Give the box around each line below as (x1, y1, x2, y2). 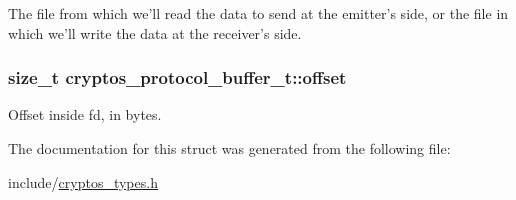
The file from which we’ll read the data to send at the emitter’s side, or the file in (8, 3, 509, 23)
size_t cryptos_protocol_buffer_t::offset (8, 65, 347, 90)
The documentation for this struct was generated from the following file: (8, 138, 451, 158)
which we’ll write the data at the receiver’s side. (8, 22, 302, 43)
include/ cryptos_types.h (8, 171, 158, 192)
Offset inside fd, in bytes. (8, 104, 162, 125)
